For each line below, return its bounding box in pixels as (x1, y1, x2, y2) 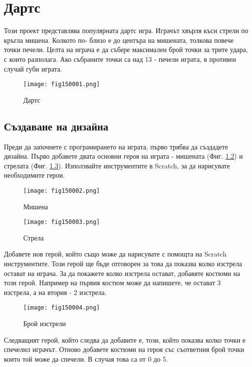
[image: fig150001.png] (23, 81, 100, 88)
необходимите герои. (4, 170, 65, 180)
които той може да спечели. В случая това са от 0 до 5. (4, 353, 168, 364)
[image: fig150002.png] (23, 187, 100, 194)
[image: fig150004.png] (23, 304, 100, 312)
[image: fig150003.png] (23, 219, 100, 226)
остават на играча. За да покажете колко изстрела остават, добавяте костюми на (4, 268, 240, 278)
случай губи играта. (4, 63, 62, 73)
